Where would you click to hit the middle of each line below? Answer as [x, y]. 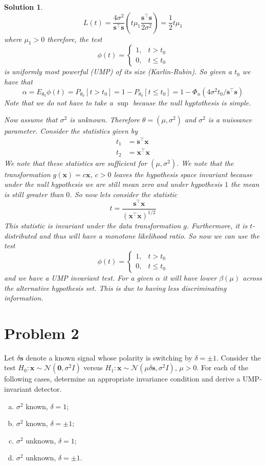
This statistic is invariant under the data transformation [93, 226]
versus [93, 367]
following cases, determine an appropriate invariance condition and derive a [122, 379]
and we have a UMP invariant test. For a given [79, 277]
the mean [245, 184]
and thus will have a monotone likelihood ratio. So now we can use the [149, 235]
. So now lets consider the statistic [124, 194]
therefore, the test [75, 39]
